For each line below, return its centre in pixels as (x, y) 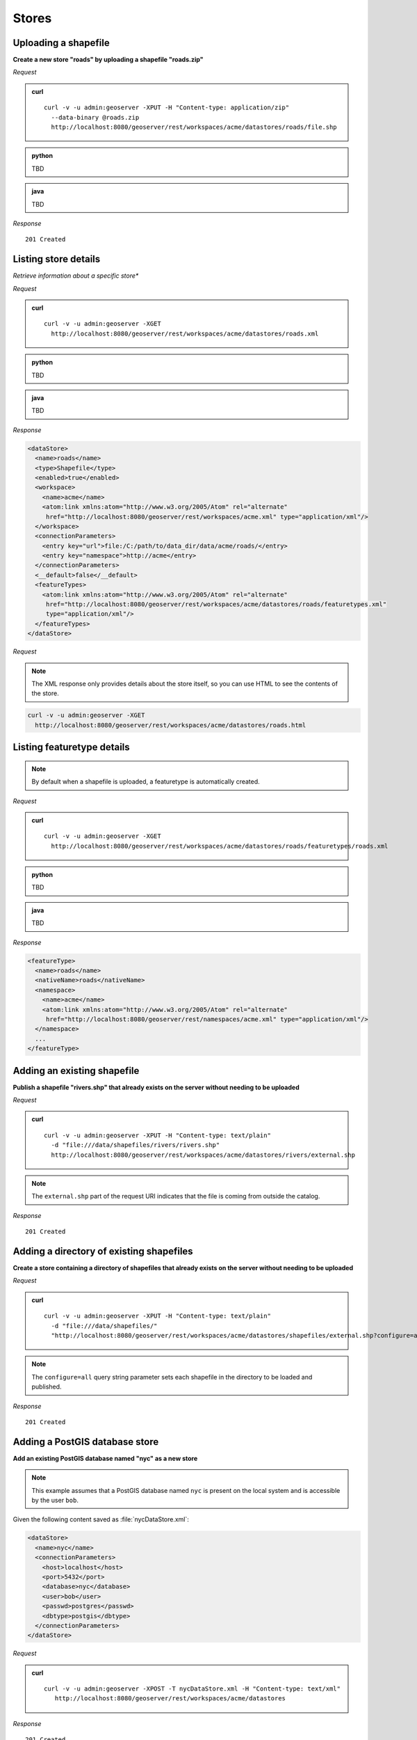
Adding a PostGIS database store (86, 1442)
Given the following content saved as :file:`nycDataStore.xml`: (101, 1519)
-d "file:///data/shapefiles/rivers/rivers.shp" (136, 1145)
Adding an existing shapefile (76, 1071)
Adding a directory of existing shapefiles (103, 1251)
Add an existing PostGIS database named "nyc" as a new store (105, 1458)
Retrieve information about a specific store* (76, 276)
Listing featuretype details (71, 747)
